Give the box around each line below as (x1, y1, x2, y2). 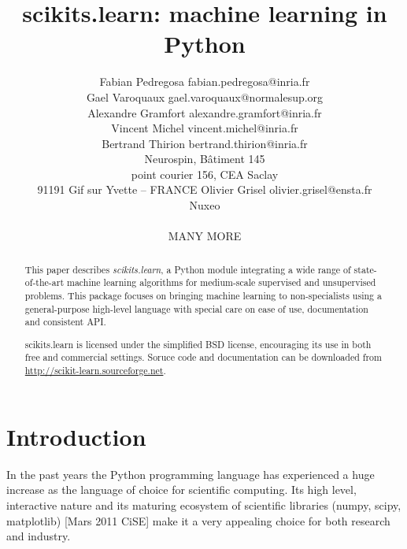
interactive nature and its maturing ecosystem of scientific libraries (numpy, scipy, (6, 496, 401, 513)
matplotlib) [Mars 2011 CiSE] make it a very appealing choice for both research (6, 512, 390, 529)
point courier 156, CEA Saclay (131, 165, 279, 182)
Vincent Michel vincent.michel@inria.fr (111, 120, 298, 136)
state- (353, 262, 377, 276)
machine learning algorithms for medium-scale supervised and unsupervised (67, 276, 376, 289)
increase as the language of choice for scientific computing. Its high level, (6, 481, 357, 498)
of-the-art (24, 276, 65, 289)
